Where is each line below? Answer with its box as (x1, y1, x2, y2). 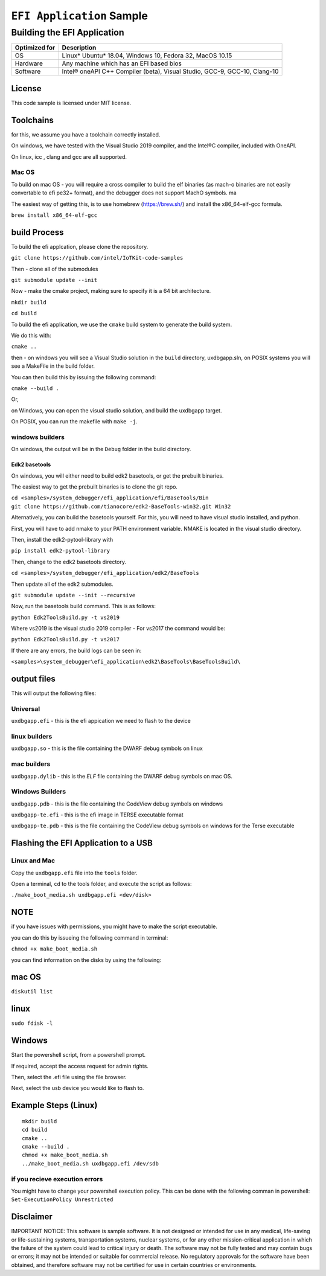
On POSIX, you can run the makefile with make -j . (11, 418, 138, 425)
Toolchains (11, 115, 54, 125)
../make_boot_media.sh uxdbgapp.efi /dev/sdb (22, 1160, 159, 1167)
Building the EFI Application (11, 27, 125, 38)
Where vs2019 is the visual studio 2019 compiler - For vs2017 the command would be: (11, 625, 226, 632)
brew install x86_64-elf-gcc (11, 211, 98, 219)
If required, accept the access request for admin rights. (11, 1062, 149, 1069)
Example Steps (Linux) (11, 1100, 98, 1111)
